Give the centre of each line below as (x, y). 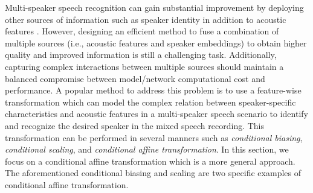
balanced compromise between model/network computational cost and (135, 78)
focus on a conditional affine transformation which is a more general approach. (150, 161)
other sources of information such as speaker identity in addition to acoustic (146, 19)
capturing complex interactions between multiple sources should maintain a (144, 66)
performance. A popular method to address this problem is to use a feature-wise (153, 90)
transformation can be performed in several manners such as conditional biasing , (154, 137)
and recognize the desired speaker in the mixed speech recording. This (135, 125)
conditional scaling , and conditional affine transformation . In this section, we (147, 149)
